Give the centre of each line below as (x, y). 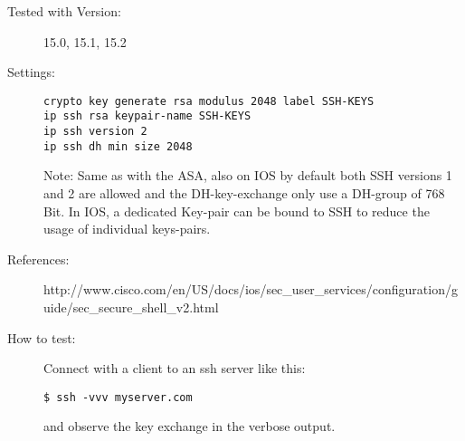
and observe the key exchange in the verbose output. (190, 426)
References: (38, 259)
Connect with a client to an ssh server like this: (175, 368)
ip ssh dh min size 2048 (118, 146)
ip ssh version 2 (95, 132)
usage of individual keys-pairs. (127, 229)
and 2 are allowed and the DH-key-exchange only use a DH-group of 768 (244, 193)
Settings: (31, 72)
